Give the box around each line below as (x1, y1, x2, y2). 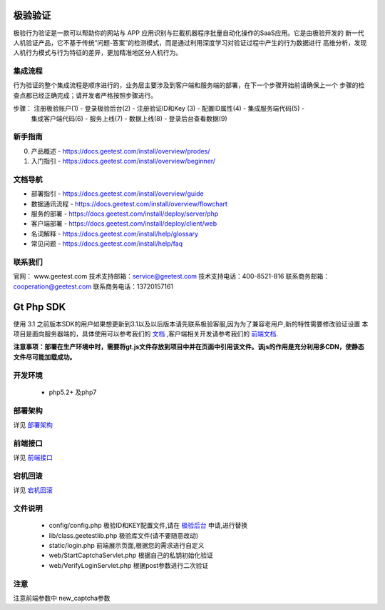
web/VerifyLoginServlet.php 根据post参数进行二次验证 (48, 561, 209, 569)
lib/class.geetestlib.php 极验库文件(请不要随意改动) (48, 531, 199, 539)
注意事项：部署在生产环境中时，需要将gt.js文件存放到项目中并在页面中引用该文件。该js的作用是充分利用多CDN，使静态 (13, 343, 365, 351)
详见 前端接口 (13, 454, 53, 462)
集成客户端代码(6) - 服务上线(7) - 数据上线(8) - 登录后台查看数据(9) (31, 114, 227, 123)
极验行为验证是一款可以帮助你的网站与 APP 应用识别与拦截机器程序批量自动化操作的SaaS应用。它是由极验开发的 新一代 (13, 29, 365, 37)
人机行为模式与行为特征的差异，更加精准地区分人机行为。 (13, 49, 182, 57)
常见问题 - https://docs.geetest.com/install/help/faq (31, 239, 183, 248)
